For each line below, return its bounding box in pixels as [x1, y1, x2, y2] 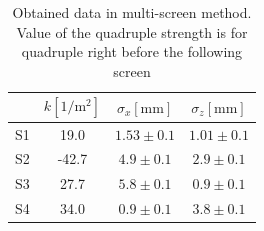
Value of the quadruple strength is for [16, 21, 248, 42]
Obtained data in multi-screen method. [12, 2, 252, 22]
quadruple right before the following [21, 41, 243, 62]
